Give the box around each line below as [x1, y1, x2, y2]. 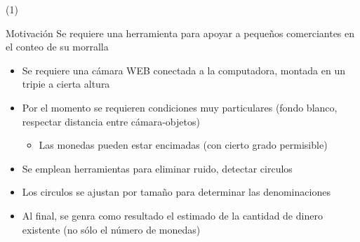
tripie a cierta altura [22, 76, 110, 91]
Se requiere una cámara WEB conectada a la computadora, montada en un [22, 62, 346, 77]
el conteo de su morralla [6, 39, 109, 54]
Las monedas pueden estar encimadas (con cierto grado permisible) [39, 137, 328, 152]
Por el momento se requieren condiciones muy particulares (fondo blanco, [22, 100, 338, 114]
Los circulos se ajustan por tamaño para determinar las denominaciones [22, 184, 331, 199]
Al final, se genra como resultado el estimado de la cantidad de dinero [22, 208, 323, 222]
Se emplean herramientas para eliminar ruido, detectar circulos [22, 161, 293, 175]
